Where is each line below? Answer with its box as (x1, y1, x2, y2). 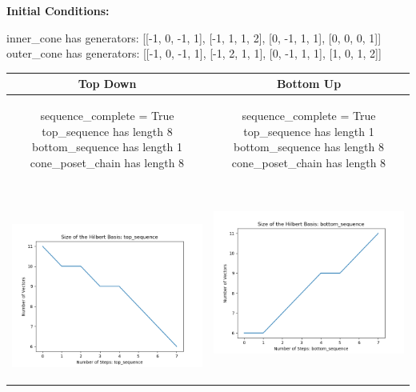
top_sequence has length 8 (42, 122, 173, 139)
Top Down (78, 75, 137, 92)
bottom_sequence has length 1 (32, 138, 182, 155)
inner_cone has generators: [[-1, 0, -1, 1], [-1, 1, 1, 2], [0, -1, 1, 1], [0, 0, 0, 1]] (6, 29, 382, 46)
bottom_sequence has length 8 (234, 138, 384, 155)
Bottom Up (276, 75, 342, 92)
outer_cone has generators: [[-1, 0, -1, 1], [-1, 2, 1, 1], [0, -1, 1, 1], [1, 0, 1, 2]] (6, 45, 382, 62)
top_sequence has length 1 (243, 122, 374, 139)
